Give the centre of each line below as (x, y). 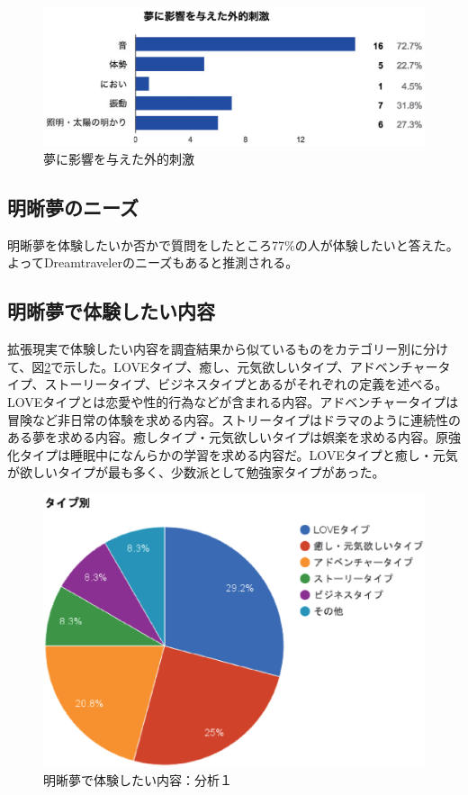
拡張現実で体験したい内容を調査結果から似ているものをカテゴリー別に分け (228, 349)
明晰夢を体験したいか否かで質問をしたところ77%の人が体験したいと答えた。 (233, 244)
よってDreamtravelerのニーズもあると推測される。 (153, 262)
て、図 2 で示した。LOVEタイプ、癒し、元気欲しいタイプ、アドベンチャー (223, 366)
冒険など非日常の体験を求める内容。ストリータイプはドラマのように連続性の (234, 419)
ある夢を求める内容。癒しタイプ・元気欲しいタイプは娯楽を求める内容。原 (228, 437)
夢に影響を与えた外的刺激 (119, 159)
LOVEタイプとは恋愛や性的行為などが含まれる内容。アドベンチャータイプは (233, 402)
